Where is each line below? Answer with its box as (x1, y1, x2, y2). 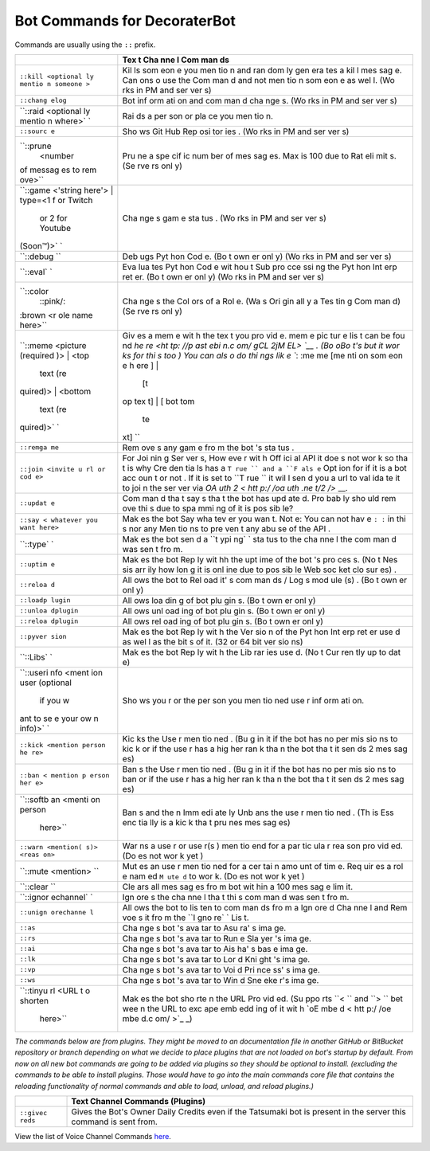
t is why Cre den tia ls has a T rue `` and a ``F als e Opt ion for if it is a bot (122, 462, 408, 473)
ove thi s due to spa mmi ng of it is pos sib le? (122, 503, 294, 514)
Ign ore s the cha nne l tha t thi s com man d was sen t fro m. (122, 891, 350, 902)
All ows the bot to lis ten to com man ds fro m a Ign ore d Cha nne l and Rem (122, 902, 408, 913)
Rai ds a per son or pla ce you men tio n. (122, 110, 274, 121)
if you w (39, 695, 70, 706)
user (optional (19, 677, 72, 688)
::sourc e (19, 127, 56, 135)
